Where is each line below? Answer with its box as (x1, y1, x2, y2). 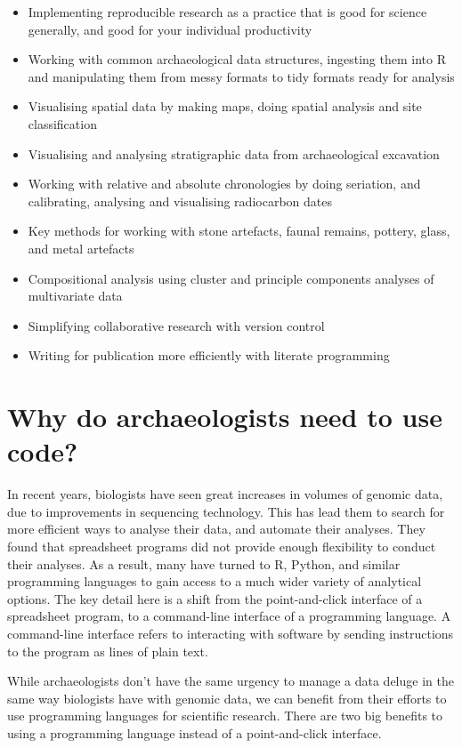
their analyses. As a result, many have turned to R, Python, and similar (7, 554, 401, 573)
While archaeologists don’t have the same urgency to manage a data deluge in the (7, 672, 454, 690)
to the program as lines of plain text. (7, 641, 208, 660)
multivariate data (28, 286, 123, 305)
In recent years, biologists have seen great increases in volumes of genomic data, (7, 485, 443, 503)
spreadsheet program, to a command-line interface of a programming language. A (7, 607, 451, 625)
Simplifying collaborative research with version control (28, 316, 325, 334)
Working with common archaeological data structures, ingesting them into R (28, 50, 446, 68)
